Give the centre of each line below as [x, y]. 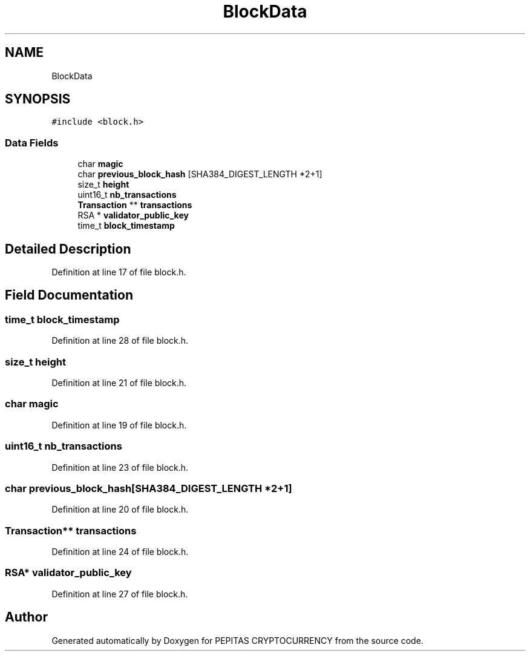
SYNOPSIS [38, 99]
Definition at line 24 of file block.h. [120, 552]
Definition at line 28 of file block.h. [120, 341]
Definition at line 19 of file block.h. [119, 425]
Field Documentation [69, 295]
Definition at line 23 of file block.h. [120, 467]
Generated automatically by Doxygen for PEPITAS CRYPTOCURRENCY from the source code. [237, 640]
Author [26, 617]
